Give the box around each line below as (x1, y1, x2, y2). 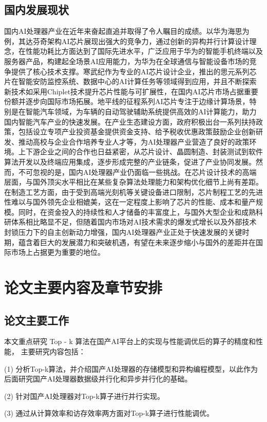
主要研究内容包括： (21, 346, 86, 357)
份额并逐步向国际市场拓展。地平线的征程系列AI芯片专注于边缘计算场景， (4, 96, 250, 107)
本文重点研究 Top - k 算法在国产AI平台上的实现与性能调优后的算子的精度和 (4, 336, 256, 347)
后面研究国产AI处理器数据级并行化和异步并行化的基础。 (4, 373, 192, 384)
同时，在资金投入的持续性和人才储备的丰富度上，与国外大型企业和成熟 (18, 206, 256, 217)
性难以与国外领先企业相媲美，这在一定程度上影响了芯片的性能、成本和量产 (4, 196, 256, 207)
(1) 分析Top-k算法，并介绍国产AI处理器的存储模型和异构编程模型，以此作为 (4, 363, 258, 374)
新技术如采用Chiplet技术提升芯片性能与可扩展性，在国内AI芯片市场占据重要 (4, 86, 258, 96)
